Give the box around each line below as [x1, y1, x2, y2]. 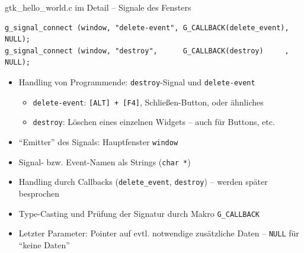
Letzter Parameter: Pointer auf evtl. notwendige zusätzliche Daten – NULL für [18, 227, 299, 239]
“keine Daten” [18, 238, 70, 251]
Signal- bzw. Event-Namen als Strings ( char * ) [18, 155, 191, 168]
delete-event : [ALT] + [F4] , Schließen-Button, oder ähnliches [33, 95, 264, 108]
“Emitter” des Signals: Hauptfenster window [18, 135, 178, 148]
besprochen [18, 187, 59, 199]
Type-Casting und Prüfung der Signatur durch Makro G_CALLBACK [18, 207, 260, 219]
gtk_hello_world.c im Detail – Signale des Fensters [5, 1, 191, 13]
